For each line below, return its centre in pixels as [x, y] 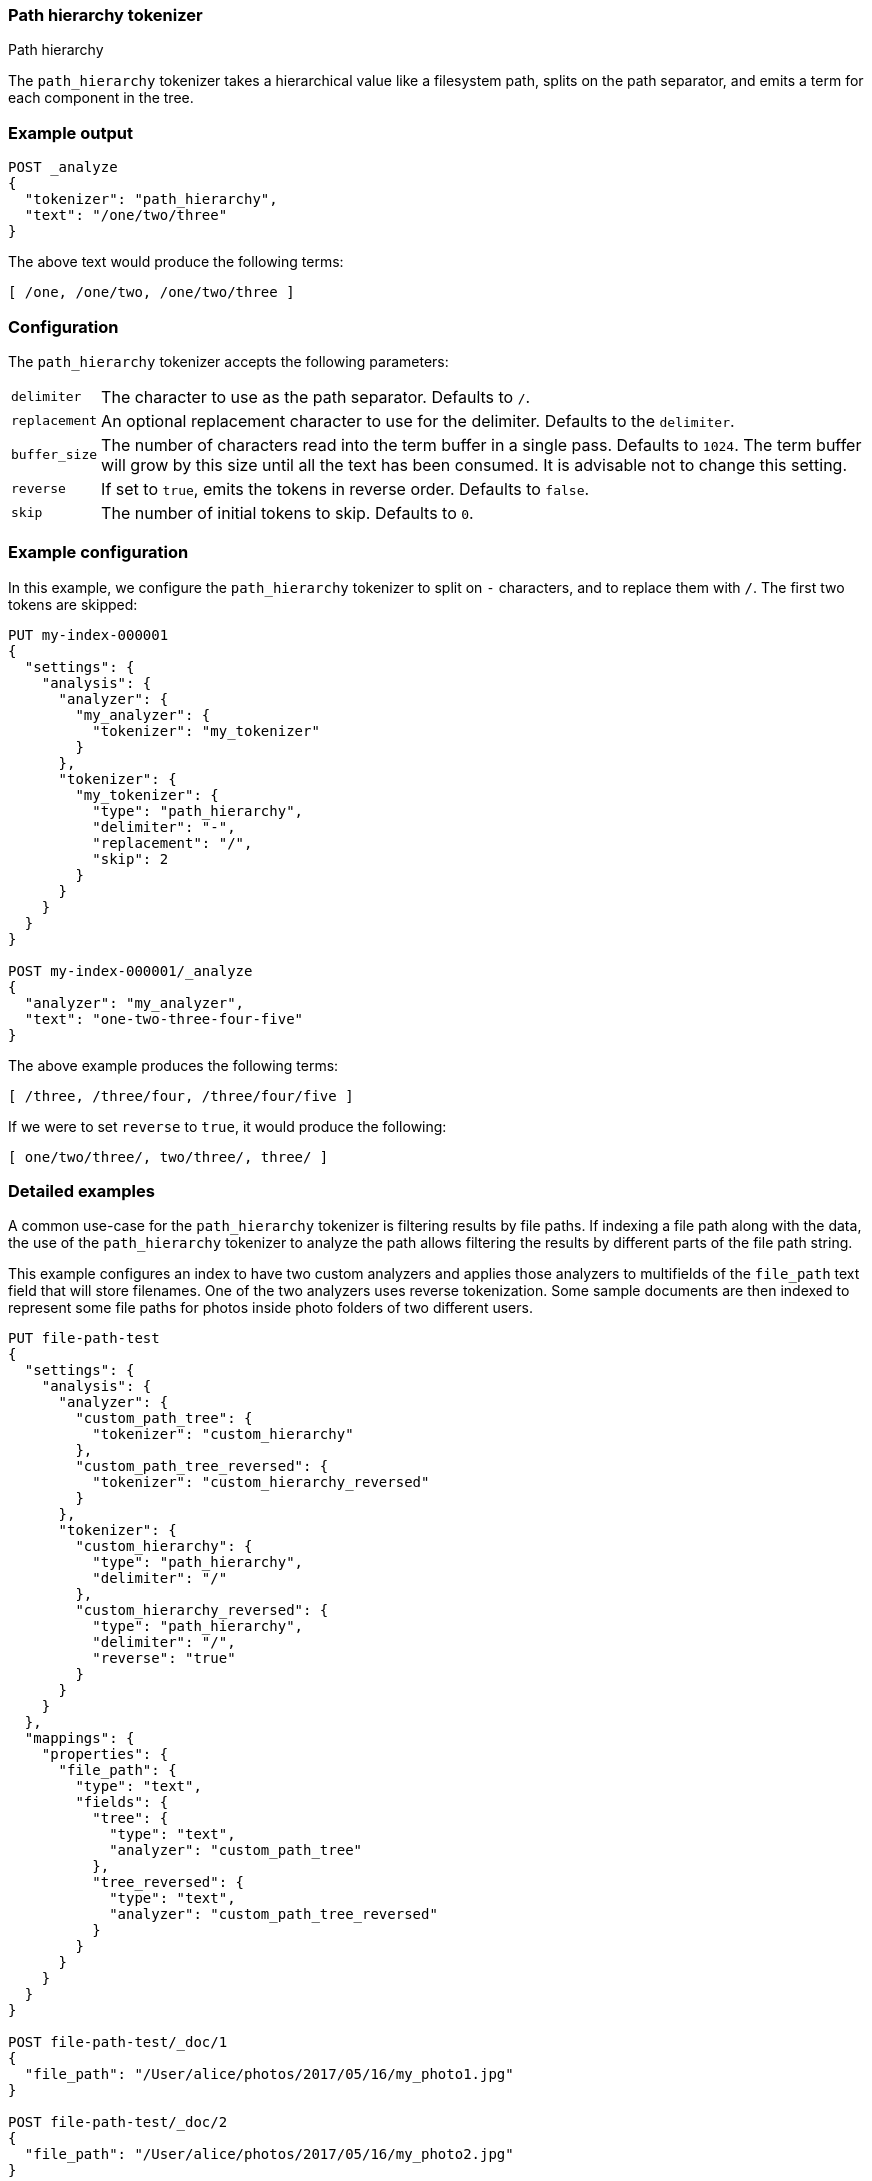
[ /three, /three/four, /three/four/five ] [181, 1095]
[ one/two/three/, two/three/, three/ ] [168, 1156]
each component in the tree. [101, 98]
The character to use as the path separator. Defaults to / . [316, 396]
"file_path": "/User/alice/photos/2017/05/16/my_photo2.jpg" [269, 2154]
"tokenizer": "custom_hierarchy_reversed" [261, 1482]
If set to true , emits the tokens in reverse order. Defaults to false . [345, 488]
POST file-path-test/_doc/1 [118, 2042]
